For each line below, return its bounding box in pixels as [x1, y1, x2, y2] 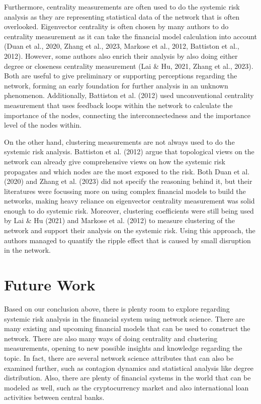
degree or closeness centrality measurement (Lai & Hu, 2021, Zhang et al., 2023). [4, 60, 253, 71]
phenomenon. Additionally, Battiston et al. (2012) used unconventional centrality [4, 90, 254, 100]
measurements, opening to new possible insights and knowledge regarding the [4, 343, 242, 353]
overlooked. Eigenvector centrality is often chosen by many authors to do [4, 21, 229, 32]
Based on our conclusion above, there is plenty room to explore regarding [4, 303, 230, 314]
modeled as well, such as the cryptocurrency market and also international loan [4, 382, 249, 392]
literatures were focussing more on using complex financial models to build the [4, 185, 246, 196]
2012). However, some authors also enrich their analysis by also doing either [4, 50, 238, 61]
